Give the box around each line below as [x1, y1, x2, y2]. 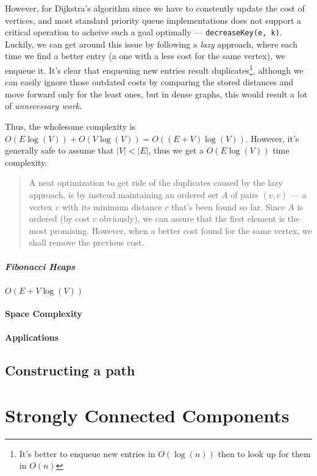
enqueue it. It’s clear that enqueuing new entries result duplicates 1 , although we [5, 62, 304, 76]
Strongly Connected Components [5, 402, 290, 427]
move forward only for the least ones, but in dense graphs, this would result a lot [5, 87, 308, 100]
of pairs [230, 188, 258, 201]
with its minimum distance [62, 200, 162, 213]
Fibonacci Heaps [5, 260, 75, 272]
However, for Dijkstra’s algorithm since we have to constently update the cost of [5, 2, 305, 14]
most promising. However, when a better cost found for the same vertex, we [29, 224, 312, 236]
